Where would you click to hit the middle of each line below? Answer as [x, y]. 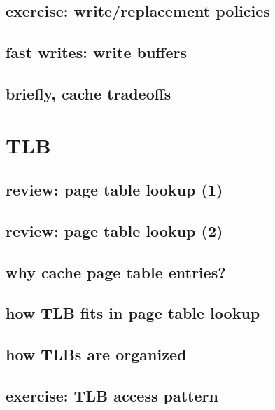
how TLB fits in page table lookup [133, 313]
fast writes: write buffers [96, 52]
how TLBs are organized [96, 354]
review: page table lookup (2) [114, 230]
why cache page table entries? [116, 272]
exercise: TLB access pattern [112, 396]
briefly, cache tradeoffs [89, 93]
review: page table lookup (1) [114, 190]
